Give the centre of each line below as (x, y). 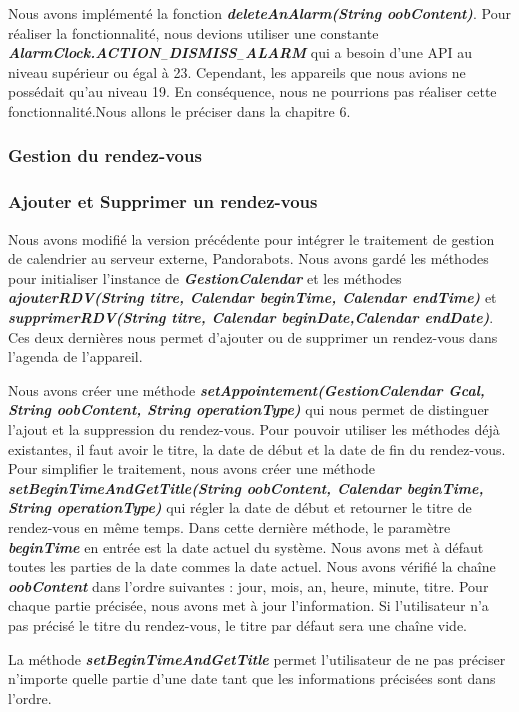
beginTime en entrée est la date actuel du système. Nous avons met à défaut (246, 546)
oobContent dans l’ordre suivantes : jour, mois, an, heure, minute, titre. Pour (248, 585)
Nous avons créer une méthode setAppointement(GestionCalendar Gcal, (246, 389)
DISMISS (202, 52)
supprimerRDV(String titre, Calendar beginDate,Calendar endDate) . (251, 317)
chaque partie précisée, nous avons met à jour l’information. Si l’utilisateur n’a (248, 605)
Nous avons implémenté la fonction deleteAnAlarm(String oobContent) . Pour (259, 13)
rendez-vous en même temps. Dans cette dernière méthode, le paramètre (229, 526)
